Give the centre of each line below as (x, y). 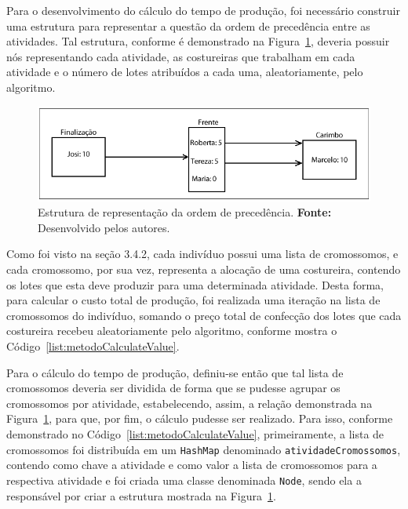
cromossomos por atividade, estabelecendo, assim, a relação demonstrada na (189, 403)
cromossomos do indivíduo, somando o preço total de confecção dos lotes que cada (204, 315)
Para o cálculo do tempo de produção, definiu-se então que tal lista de (175, 372)
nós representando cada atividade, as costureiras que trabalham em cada (181, 56)
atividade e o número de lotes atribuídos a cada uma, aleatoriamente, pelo (185, 72)
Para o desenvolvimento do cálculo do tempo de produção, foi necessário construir (203, 10)
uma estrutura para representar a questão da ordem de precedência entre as (188, 25)
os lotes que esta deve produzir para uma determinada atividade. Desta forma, (195, 284)
